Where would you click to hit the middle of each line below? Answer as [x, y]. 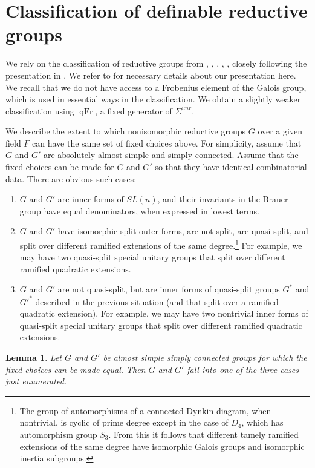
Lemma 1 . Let [34, 357]
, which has [262, 422]
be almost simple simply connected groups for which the [205, 357]
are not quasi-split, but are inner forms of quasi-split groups [169, 289]
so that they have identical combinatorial [231, 167]
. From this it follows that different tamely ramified [203, 434]
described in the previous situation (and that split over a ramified [157, 301]
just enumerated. [36, 381]
